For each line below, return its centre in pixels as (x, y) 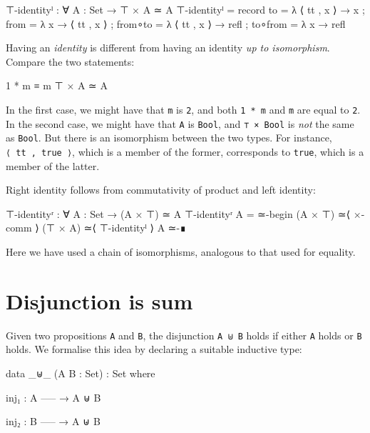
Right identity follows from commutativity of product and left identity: (161, 190)
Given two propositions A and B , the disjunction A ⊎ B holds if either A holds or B (184, 335)
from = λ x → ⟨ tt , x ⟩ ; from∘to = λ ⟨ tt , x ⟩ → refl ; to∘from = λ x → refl (176, 23)
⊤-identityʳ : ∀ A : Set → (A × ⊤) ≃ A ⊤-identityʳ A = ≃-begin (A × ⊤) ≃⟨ (178, 213)
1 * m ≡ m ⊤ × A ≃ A (57, 85)
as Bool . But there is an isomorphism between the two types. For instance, (169, 138)
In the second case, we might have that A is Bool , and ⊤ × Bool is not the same (180, 123)
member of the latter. (53, 165)
